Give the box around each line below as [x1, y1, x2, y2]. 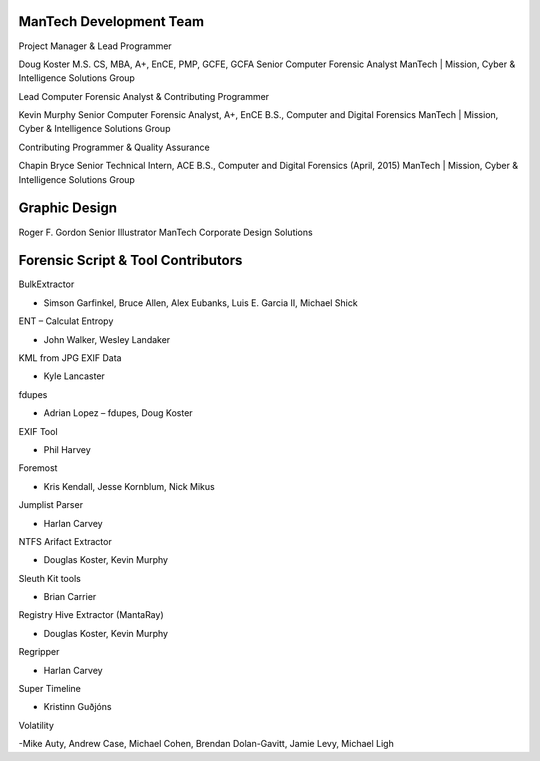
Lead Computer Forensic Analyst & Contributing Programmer [18, 90, 270, 102]
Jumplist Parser [18, 499, 84, 511]
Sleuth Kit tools [18, 572, 82, 584]
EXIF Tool [18, 425, 59, 437]
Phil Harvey [43, 443, 92, 455]
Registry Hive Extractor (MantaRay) [18, 609, 164, 621]
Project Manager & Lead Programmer [18, 40, 172, 52]
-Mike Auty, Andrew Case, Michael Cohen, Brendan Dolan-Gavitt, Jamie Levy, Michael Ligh [18, 738, 394, 750]
